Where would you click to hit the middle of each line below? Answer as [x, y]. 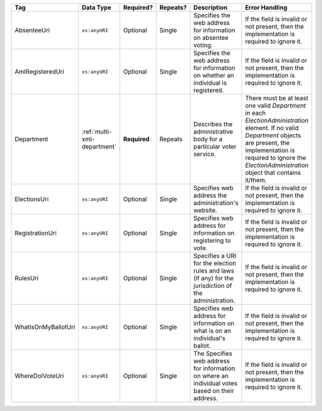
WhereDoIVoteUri [39, 376]
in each [255, 113]
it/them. [256, 180]
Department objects [273, 135]
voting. [203, 45]
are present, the [267, 143]
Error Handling [266, 7]
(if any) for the [213, 278]
